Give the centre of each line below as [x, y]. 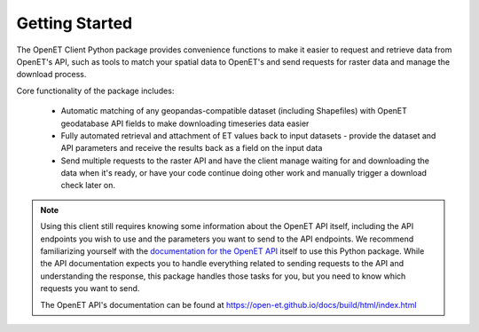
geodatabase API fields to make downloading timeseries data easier [185, 123]
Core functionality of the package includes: [95, 91]
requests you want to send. [90, 289]
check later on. [88, 186]
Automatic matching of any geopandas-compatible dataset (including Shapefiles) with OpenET [234, 111]
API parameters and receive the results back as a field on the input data [192, 148]
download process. [51, 75]
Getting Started [75, 23]
